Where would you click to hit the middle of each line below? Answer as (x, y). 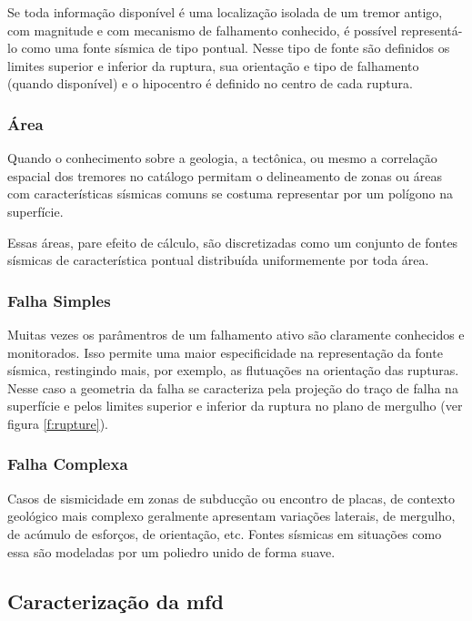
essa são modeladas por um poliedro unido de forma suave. (171, 551)
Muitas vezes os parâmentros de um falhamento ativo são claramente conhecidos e (236, 334)
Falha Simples (59, 300)
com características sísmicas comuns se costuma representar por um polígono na (231, 193)
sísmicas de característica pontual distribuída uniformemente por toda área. (218, 260)
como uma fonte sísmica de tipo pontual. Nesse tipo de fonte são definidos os (236, 48)
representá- (432, 30)
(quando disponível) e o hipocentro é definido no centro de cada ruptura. (210, 83)
